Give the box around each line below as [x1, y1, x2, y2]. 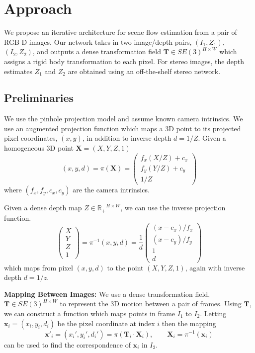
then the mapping [162, 318, 216, 328]
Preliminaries [4, 90, 74, 105]
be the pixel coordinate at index [57, 318, 155, 328]
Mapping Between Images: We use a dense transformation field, [4, 288, 210, 299]
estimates [4, 66, 32, 76]
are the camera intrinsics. [73, 184, 150, 195]
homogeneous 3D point [4, 143, 74, 153]
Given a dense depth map [4, 202, 82, 213]
